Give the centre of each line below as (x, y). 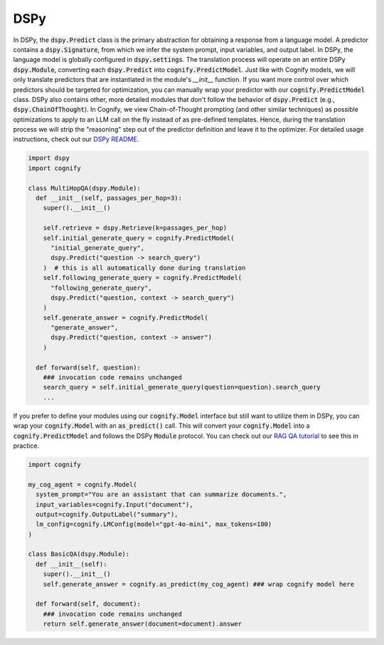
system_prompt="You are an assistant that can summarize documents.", (161, 494)
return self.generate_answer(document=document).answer (143, 624)
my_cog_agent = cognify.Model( (83, 484)
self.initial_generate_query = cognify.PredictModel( (139, 238)
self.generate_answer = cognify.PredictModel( (126, 318)
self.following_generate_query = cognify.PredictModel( (143, 278)
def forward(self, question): (89, 367)
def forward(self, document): (89, 604)
